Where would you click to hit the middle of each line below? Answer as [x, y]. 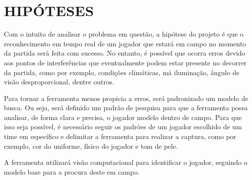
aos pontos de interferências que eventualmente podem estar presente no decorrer [125, 62]
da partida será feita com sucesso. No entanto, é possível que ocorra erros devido [125, 53]
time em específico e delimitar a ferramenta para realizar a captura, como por [120, 136]
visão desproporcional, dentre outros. [59, 82]
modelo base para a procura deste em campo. [72, 171]
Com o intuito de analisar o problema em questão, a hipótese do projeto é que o [124, 34]
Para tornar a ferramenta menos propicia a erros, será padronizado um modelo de [126, 98]
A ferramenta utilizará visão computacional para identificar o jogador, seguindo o [126, 162]
